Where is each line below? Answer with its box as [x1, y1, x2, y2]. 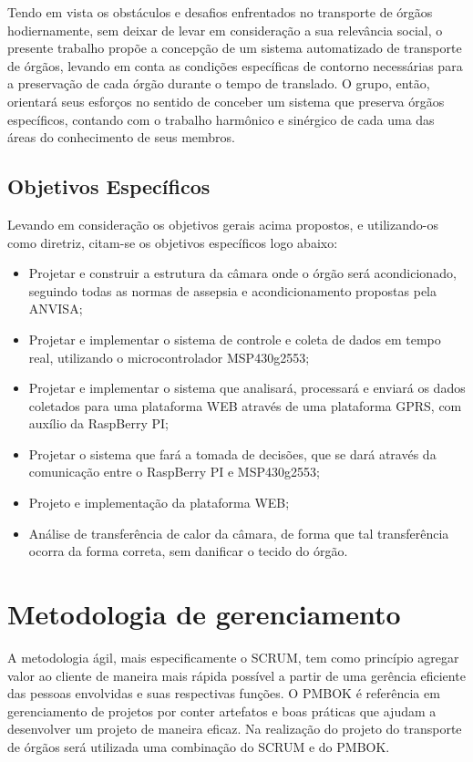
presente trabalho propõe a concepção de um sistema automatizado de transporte [7, 38, 462, 57]
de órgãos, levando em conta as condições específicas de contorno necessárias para [7, 56, 463, 75]
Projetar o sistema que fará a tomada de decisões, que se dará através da [28, 444, 437, 463]
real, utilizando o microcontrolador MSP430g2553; [28, 347, 310, 366]
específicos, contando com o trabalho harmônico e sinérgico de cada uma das [7, 109, 435, 129]
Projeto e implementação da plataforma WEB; [28, 493, 290, 512]
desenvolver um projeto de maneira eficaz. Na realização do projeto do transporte [7, 719, 462, 738]
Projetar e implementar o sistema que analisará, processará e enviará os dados [28, 378, 466, 397]
